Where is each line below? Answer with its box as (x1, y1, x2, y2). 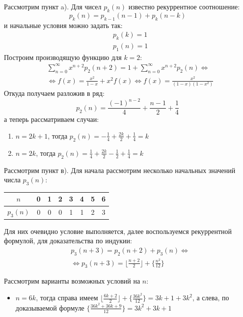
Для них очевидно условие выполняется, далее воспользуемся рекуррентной (4, 226, 232, 236)
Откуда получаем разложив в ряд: (4, 88, 105, 98)
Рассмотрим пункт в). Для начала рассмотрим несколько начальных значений (4, 165, 236, 175)
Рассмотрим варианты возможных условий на (4, 276, 140, 286)
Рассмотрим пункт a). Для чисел (4, 1, 102, 11)
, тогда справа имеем (36, 292, 98, 303)
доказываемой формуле (15, 302, 84, 313)
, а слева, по (192, 292, 229, 303)
